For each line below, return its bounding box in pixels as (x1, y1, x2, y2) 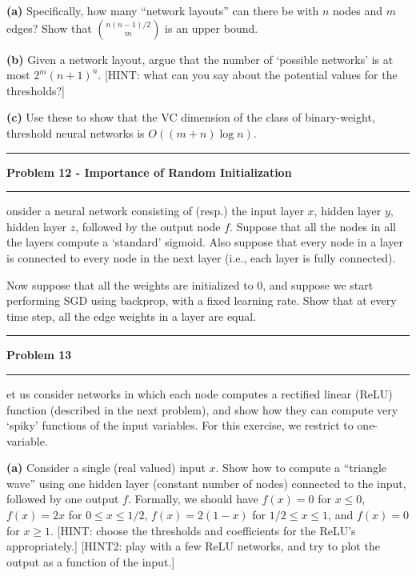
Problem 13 (6, 346, 72, 363)
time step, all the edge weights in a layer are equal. (6, 307, 257, 324)
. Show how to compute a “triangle (215, 459, 387, 476)
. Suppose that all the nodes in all (230, 218, 396, 234)
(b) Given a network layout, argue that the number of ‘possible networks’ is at (6, 50, 394, 67)
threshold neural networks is (6, 124, 145, 141)
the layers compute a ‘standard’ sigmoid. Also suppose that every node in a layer (6, 234, 404, 250)
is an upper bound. (165, 19, 258, 36)
